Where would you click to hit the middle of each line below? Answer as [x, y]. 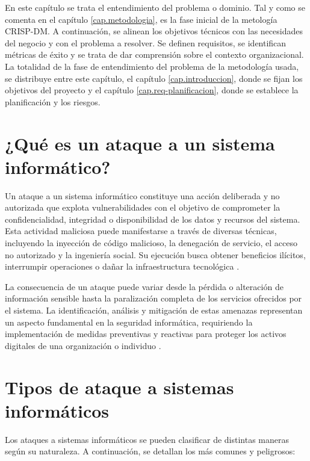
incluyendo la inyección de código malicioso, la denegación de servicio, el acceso [151, 243]
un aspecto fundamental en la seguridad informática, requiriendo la [129, 322]
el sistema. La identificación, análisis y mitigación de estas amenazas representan [154, 310]
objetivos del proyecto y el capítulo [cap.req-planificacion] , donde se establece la [152, 90]
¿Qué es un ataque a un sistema [140, 143]
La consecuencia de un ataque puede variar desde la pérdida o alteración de [144, 286]
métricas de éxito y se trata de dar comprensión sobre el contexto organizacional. [154, 54]
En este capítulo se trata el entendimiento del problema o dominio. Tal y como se [155, 7]
